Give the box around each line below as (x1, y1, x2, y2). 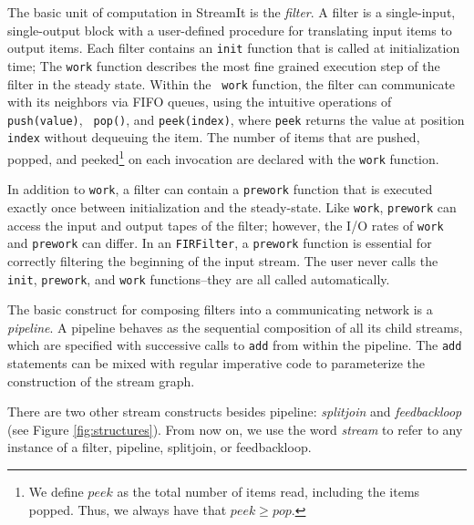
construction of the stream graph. (7, 371, 195, 390)
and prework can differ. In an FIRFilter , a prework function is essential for (7, 233, 432, 252)
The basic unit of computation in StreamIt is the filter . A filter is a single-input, (7, 3, 456, 21)
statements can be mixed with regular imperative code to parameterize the (7, 354, 426, 373)
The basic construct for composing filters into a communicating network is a (7, 300, 433, 319)
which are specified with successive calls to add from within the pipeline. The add (7, 335, 462, 355)
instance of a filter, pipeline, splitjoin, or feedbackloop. (7, 437, 312, 457)
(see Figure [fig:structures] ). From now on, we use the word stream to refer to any (7, 419, 463, 438)
